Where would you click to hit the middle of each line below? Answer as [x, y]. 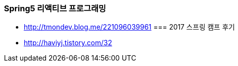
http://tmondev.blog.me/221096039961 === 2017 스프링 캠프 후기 [129, 27]
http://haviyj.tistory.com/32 [68, 43]
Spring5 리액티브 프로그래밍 [55, 8]
